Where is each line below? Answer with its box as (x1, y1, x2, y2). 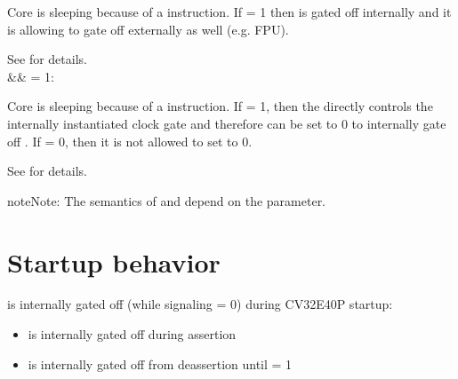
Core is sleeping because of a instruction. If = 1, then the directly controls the (7, 97, 433, 115)
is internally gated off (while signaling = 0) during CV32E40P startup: (7, 295, 393, 313)
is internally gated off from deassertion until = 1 (28, 354, 293, 373)
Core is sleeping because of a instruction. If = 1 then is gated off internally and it (7, 3, 452, 20)
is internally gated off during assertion (28, 325, 237, 343)
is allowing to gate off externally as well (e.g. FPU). (7, 20, 289, 38)
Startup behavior (7, 243, 221, 280)
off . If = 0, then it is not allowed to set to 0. (7, 131, 253, 150)
